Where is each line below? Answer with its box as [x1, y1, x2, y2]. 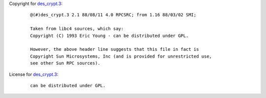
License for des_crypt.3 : [9, 71, 59, 77]
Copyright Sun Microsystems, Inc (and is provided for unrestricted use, [30, 53, 212, 59]
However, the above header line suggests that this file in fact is [30, 47, 199, 52]
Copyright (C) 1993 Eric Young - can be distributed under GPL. [30, 33, 189, 38]
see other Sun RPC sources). [30, 61, 100, 66]
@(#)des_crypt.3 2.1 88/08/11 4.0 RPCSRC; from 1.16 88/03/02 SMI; [30, 12, 197, 18]
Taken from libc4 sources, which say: [30, 26, 124, 32]
